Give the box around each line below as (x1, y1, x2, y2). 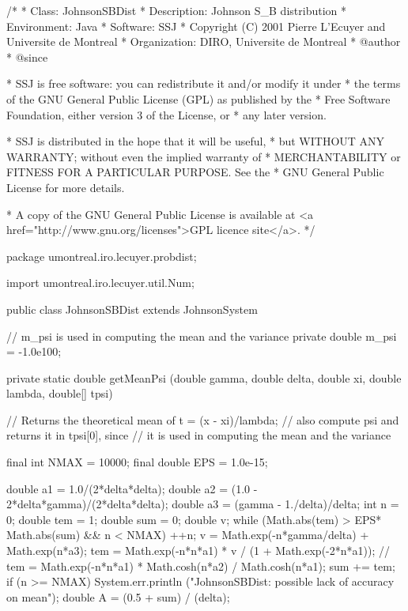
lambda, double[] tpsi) (6, 385, 113, 402)
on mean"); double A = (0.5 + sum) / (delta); (6, 588, 230, 605)
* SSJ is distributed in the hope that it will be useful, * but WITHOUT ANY (6, 133, 385, 149)
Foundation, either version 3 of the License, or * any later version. (6, 106, 327, 123)
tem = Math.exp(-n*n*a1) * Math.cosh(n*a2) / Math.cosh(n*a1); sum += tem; (6, 557, 395, 574)
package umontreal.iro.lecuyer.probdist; (6, 247, 197, 264)
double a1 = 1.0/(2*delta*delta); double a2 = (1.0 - (6, 480, 258, 496)
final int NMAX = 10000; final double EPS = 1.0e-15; (6, 454, 268, 470)
